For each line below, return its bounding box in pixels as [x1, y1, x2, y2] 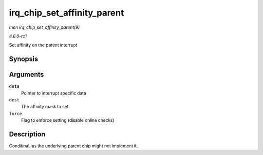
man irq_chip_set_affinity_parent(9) [9, 24, 80, 30]
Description [9, 130, 46, 138]
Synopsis [9, 55, 38, 63]
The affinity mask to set [21, 104, 69, 110]
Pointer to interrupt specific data [21, 90, 86, 96]
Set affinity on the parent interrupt [9, 42, 77, 48]
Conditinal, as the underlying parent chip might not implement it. [9, 143, 138, 149]
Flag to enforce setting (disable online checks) [21, 117, 114, 123]
